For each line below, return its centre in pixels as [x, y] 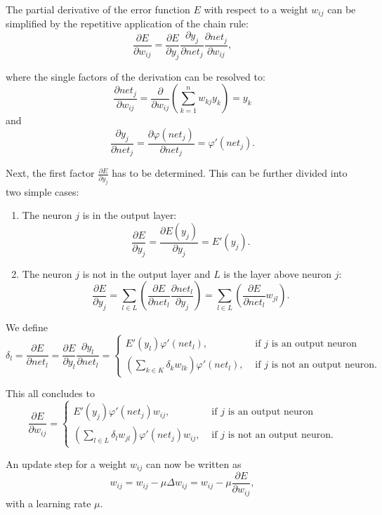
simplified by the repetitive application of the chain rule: [127, 24]
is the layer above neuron [278, 273]
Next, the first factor [50, 173]
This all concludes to [50, 393]
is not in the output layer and [146, 273]
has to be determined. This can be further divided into [230, 173]
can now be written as [193, 463]
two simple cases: [42, 191]
